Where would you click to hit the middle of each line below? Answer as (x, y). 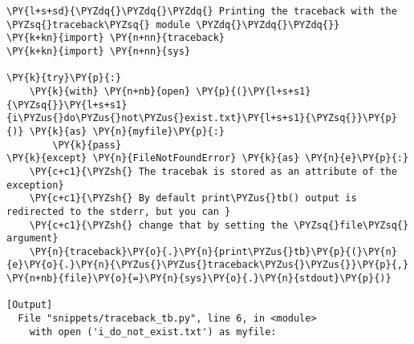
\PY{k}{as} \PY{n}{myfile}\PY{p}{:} (127, 131)
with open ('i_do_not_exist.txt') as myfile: (153, 332)
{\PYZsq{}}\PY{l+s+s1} (67, 105)
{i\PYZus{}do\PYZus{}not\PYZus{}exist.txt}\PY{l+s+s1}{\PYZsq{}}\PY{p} (202, 118)
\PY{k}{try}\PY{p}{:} (64, 78)
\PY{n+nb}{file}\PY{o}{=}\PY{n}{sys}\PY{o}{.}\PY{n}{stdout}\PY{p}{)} (199, 279)
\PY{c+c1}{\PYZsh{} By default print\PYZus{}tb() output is (193, 198)
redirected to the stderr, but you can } (119, 211)
